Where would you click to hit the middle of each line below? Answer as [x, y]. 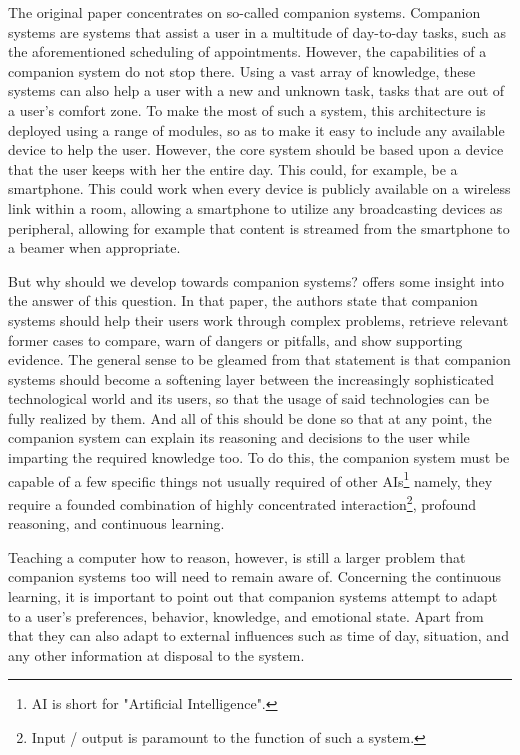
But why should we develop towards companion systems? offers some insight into [256, 280]
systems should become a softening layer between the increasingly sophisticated [251, 378]
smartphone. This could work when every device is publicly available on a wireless [259, 188]
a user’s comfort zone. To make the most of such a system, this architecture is [247, 109]
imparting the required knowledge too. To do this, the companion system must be [259, 457]
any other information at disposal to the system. [156, 654]
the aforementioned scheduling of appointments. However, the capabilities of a [247, 51]
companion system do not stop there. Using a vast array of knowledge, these [242, 70]
